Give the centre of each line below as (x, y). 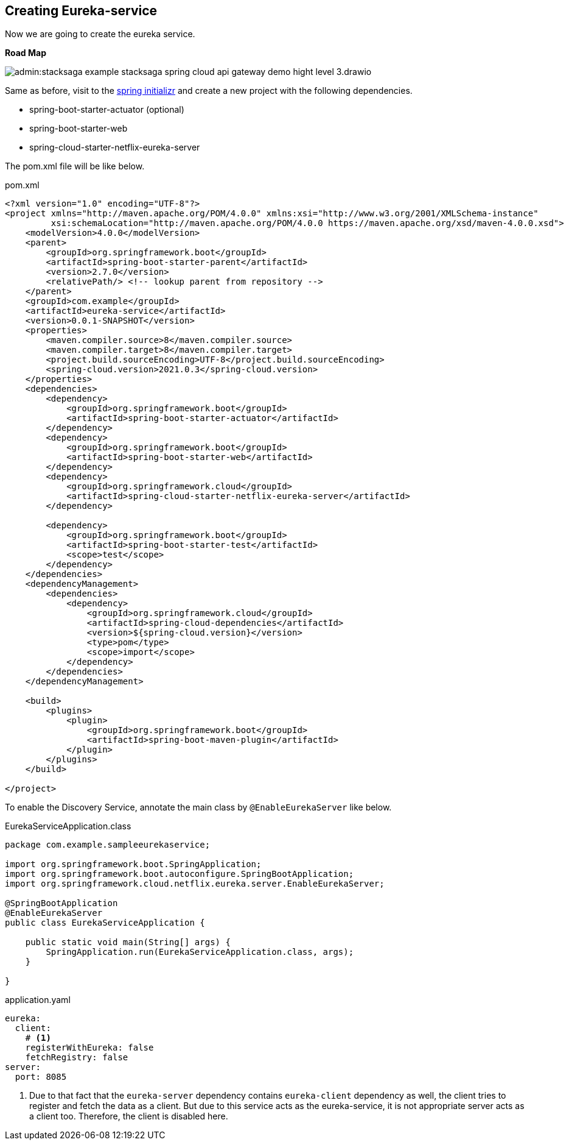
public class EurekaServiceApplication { (105, 923)
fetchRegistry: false (77, 1058)
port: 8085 (41, 1077)
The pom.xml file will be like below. (75, 166)
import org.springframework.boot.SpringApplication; (133, 864)
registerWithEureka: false (89, 1048)
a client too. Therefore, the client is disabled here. (129, 1116)
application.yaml (38, 1000)
